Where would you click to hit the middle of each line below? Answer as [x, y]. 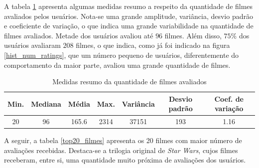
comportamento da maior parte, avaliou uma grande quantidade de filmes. [117, 65]
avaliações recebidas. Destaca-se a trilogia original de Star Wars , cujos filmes [121, 150]
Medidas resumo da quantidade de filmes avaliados [129, 82]
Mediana [46, 103]
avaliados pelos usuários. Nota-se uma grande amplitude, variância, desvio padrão [129, 16]
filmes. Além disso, [193, 35]
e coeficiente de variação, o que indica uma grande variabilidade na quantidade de [129, 26]
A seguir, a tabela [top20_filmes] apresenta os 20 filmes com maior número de [123, 140]
